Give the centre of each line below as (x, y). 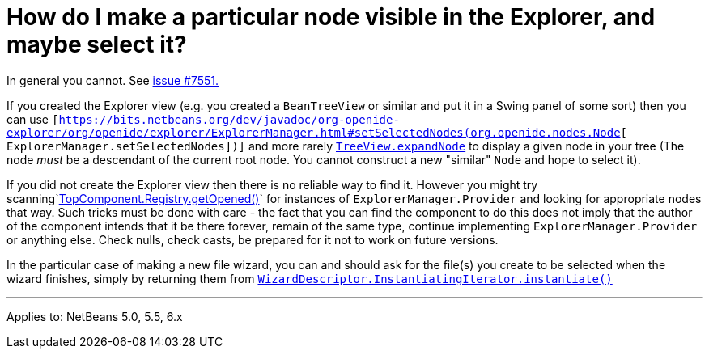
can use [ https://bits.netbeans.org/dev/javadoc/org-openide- (203, 119)
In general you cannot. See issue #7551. (113, 80)
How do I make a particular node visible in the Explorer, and (331, 17)
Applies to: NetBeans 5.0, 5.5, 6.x (95, 316)
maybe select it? (97, 44)
